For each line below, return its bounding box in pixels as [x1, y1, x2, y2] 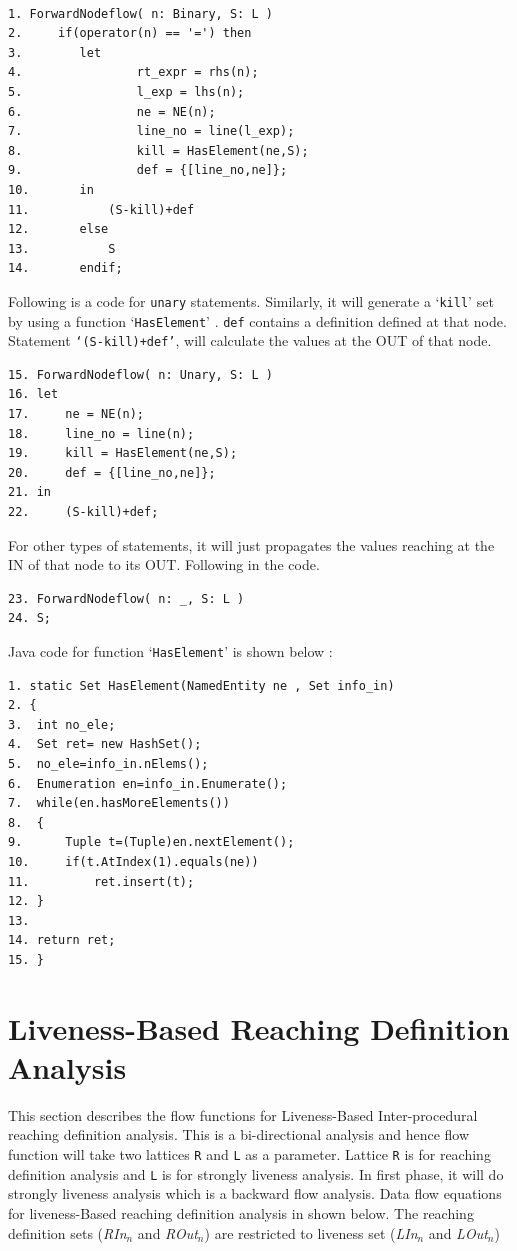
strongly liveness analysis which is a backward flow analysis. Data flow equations [8, 1183, 502, 1204]
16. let [8, 387, 59, 402]
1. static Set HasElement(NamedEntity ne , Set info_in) [8, 678, 395, 693]
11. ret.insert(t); [8, 874, 195, 889]
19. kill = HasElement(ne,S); [8, 446, 238, 461]
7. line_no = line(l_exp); [8, 124, 295, 139]
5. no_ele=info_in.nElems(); [8, 757, 209, 772]
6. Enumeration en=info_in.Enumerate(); [8, 776, 288, 791]
